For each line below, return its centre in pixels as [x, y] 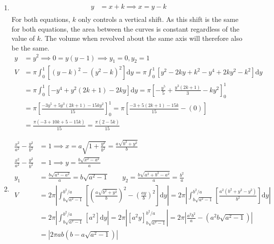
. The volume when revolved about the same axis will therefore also [141, 38]
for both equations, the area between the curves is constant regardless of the [126, 28]
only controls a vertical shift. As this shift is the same [158, 19]
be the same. [30, 47]
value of [23, 38]
